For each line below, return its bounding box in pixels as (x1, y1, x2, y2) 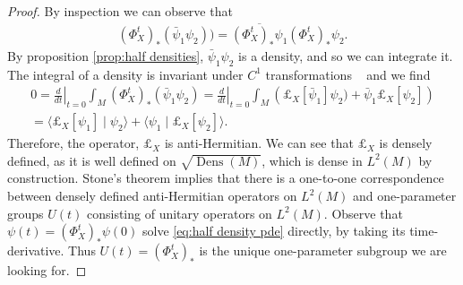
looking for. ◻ (7, 261, 87, 280)
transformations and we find (265, 65, 431, 83)
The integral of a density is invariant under (7, 65, 244, 83)
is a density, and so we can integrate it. (238, 46, 453, 65)
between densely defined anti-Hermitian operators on (7, 186, 297, 205)
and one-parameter (353, 186, 457, 205)
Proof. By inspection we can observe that (7, 2, 233, 20)
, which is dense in (262, 151, 363, 169)
